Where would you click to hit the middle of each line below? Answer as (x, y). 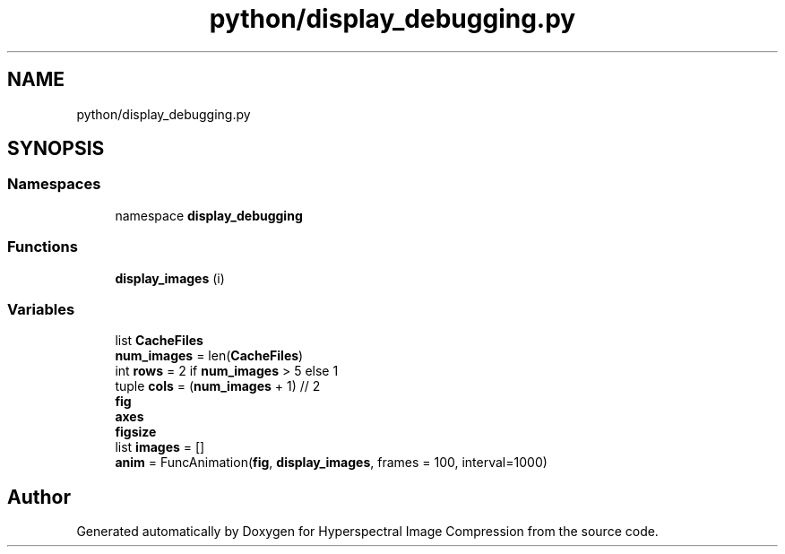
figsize (136, 432)
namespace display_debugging (209, 215)
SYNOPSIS (56, 149)
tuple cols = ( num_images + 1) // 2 (218, 386)
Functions (43, 247)
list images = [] (160, 447)
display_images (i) (170, 278)
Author (39, 497)
